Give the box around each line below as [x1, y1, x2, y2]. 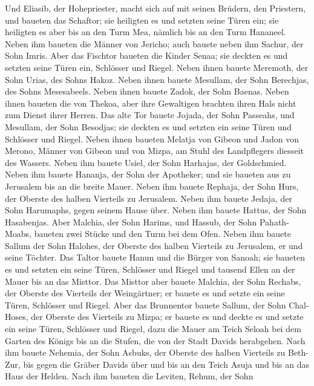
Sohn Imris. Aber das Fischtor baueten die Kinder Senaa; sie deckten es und [5, 49, 288, 62]
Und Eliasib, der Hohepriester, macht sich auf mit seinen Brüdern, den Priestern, [5, 2, 306, 14]
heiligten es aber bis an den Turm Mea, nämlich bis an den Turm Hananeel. [5, 25, 286, 38]
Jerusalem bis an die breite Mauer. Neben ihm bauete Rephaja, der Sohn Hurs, [5, 179, 299, 192]
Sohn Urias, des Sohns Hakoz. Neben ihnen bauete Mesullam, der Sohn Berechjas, [5, 73, 309, 85]
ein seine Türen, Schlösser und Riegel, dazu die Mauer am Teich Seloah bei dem [5, 322, 301, 335]
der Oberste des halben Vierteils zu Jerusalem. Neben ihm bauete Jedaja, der [5, 191, 292, 204]
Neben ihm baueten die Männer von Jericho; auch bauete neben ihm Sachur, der [5, 37, 304, 50]
